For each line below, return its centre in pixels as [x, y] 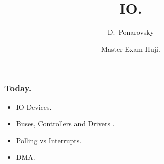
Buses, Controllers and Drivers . [65, 124]
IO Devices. [34, 106]
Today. [18, 88]
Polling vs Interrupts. [49, 140]
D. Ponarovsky [131, 32]
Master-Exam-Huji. [131, 49]
